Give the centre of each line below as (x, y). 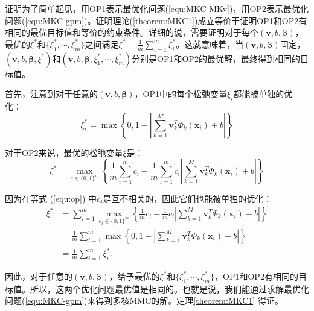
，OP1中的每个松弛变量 (181, 94)
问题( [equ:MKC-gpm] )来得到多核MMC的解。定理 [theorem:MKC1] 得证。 (144, 300)
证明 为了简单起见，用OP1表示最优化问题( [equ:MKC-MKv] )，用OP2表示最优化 (157, 8)
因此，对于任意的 (39, 276)
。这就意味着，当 (210, 44)
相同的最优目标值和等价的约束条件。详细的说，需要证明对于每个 (132, 32)
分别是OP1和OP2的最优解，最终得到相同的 (216, 58)
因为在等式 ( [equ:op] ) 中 (51, 199)
